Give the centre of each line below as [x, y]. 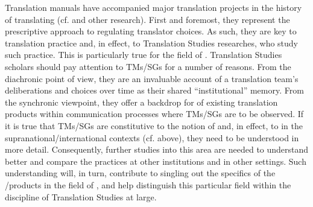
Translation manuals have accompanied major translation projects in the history [153, 7]
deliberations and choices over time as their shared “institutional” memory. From [154, 90]
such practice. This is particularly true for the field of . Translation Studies [144, 55]
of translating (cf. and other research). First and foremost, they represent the [147, 19]
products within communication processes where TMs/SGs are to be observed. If [154, 114]
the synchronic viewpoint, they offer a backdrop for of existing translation [141, 102]
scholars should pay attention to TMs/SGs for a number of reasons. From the [148, 66]
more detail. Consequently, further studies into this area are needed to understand [157, 149]
